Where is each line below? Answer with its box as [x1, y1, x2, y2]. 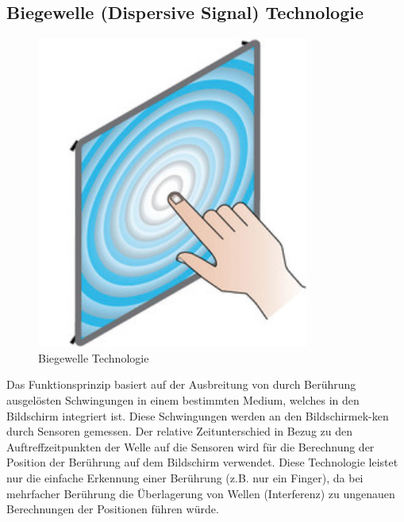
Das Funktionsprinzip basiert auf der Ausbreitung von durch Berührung [6, 376, 356, 393]
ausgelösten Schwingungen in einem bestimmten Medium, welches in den [6, 391, 360, 408]
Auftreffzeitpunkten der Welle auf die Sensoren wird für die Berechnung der [6, 438, 375, 455]
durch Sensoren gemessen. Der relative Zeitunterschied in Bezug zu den [6, 423, 353, 439]
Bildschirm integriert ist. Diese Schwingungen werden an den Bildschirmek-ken [6, 407, 389, 424]
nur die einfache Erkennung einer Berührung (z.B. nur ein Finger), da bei [6, 469, 364, 486]
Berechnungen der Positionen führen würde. [6, 501, 219, 517]
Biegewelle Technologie [38, 349, 149, 366]
